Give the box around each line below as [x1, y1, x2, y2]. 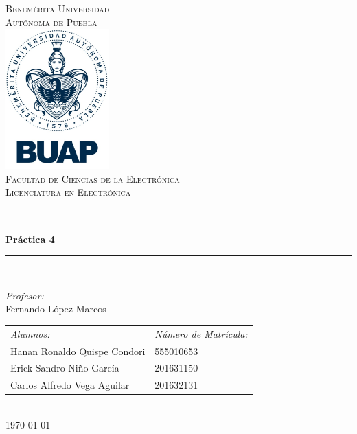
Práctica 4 [5, 231, 55, 246]
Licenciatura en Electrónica [5, 185, 131, 199]
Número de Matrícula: [154, 326, 248, 341]
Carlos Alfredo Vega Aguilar [10, 378, 130, 392]
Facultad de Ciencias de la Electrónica [5, 171, 180, 185]
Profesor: [5, 288, 44, 302]
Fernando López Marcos [5, 301, 106, 316]
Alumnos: [10, 326, 50, 341]
